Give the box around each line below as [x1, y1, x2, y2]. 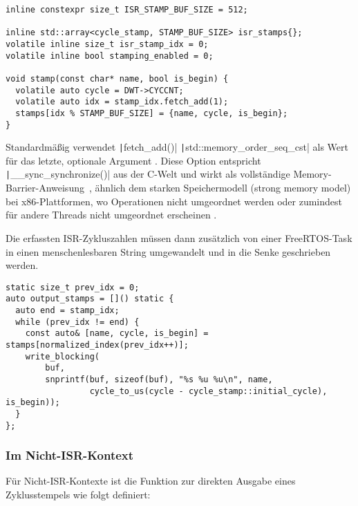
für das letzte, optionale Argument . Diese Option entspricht [6, 153, 261, 167]
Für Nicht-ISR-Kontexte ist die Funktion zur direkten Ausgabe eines [6, 474, 296, 488]
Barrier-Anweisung [6, 180, 84, 195]
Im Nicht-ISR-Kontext [6, 447, 134, 464]
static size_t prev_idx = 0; [6, 282, 140, 292]
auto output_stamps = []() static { [6, 294, 174, 304]
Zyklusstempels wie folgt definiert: [6, 487, 151, 502]
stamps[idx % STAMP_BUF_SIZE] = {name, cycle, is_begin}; [15, 108, 288, 118]
